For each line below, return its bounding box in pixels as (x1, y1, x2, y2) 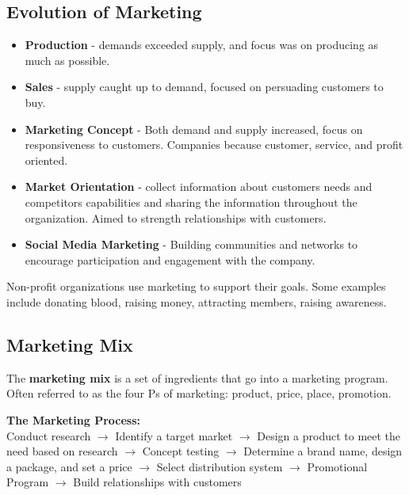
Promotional (307, 458, 368, 474)
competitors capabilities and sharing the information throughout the (25, 193, 357, 210)
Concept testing (142, 443, 220, 459)
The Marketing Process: (6, 411, 140, 428)
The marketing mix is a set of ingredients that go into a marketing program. (6, 369, 388, 386)
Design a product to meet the (257, 427, 401, 444)
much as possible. (25, 51, 110, 68)
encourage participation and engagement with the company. (25, 251, 315, 268)
